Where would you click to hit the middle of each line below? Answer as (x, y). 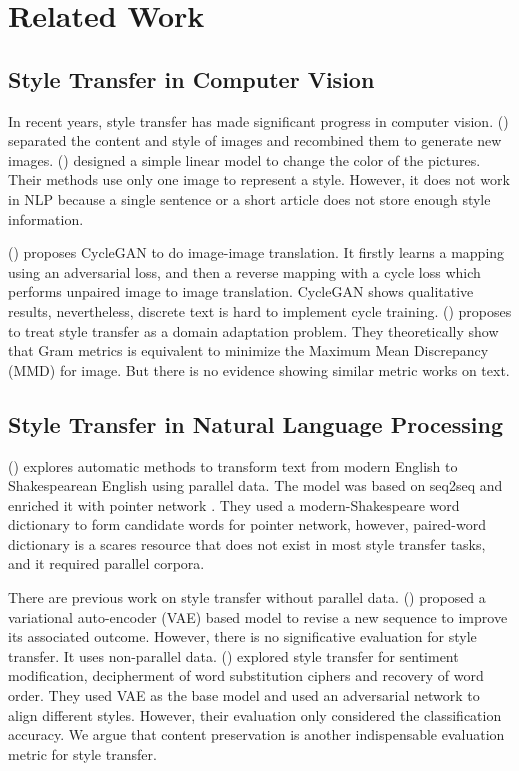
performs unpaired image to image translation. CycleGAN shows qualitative (241, 291)
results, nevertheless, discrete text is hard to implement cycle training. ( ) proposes (260, 310)
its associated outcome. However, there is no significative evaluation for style (242, 636)
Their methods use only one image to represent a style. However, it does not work (259, 179)
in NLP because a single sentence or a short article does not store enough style (249, 198)
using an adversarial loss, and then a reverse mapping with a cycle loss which (244, 271)
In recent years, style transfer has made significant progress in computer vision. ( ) (258, 120)
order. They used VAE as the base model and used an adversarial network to (244, 695)
